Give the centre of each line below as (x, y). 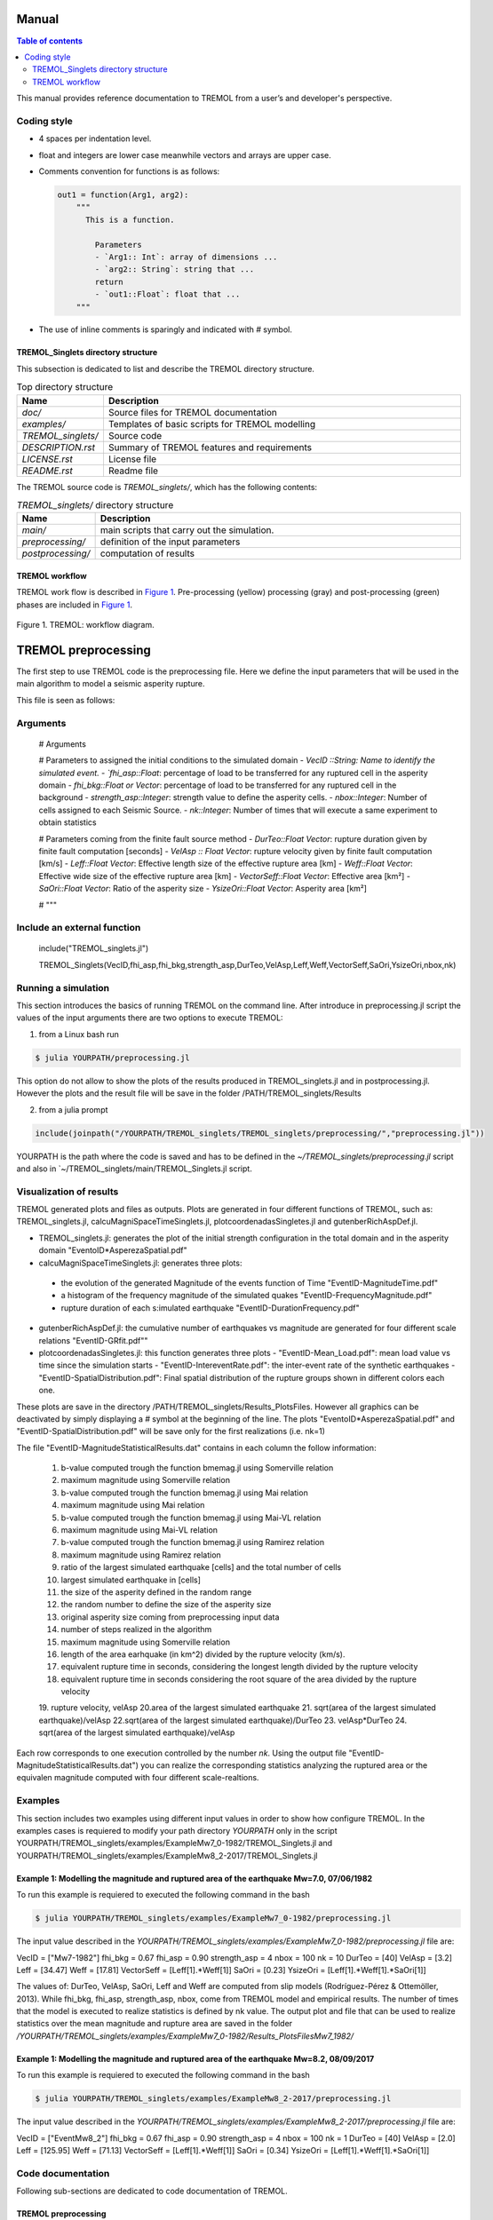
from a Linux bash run (79, 1034)
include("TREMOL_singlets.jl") (94, 948)
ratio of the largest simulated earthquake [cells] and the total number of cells (201, 1567)
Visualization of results (68, 1192)
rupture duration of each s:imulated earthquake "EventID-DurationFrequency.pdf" (210, 1308)
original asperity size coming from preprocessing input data (170, 1617)
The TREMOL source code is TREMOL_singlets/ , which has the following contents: (167, 487)
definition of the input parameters (170, 542)
